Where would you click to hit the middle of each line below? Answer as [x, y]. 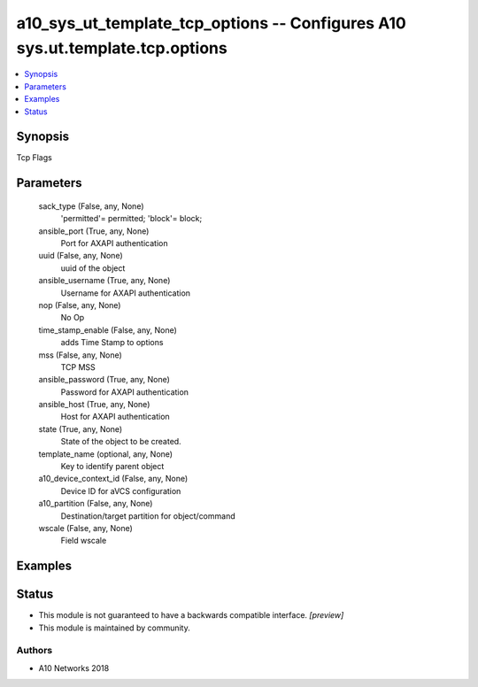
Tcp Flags [34, 158]
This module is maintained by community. [114, 628]
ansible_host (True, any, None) [94, 405]
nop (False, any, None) [80, 305]
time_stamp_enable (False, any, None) [108, 330]
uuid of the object [93, 268]
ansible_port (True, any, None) [94, 231]
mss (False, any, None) [81, 355]
